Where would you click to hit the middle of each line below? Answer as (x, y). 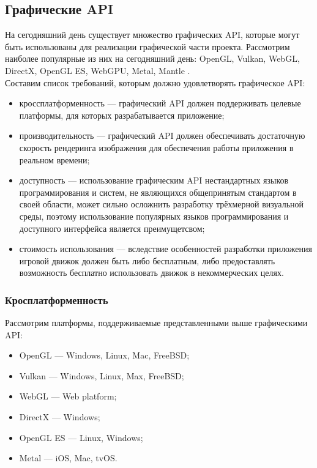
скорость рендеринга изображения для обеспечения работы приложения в (156, 147)
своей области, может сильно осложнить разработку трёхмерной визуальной (162, 204)
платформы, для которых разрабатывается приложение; (122, 115)
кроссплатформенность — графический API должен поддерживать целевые (160, 103)
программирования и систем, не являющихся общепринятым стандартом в (158, 192)
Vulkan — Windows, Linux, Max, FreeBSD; (102, 375)
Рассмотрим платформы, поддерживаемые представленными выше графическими (156, 323)
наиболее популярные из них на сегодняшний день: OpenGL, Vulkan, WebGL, (152, 58)
